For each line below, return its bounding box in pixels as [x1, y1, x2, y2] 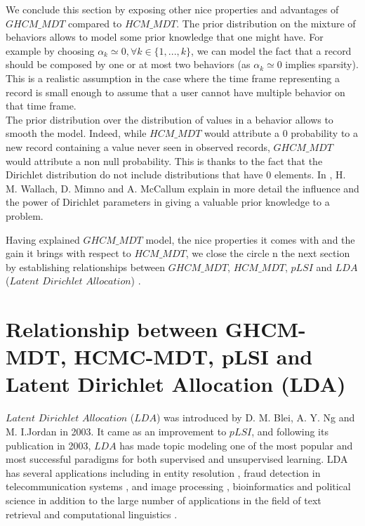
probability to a [291, 126, 359, 140]
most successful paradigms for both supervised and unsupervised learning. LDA [6, 452, 348, 466]
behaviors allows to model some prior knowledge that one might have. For [6, 29, 324, 44]
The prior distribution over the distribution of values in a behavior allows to [6, 112, 333, 126]
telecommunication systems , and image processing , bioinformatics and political [6, 479, 351, 494]
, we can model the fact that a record [191, 43, 352, 58]
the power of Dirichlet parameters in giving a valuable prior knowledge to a [6, 195, 330, 209]
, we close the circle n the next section [185, 246, 350, 261]
